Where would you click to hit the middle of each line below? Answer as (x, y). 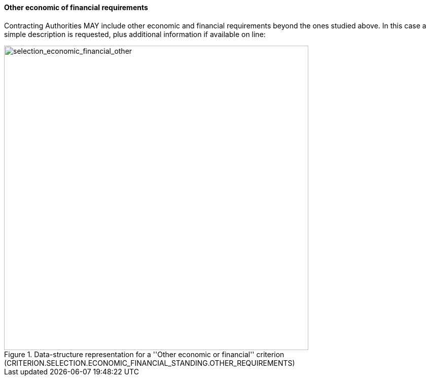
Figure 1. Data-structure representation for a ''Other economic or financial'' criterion (144, 354)
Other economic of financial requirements (76, 7)
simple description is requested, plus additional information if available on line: (135, 34)
